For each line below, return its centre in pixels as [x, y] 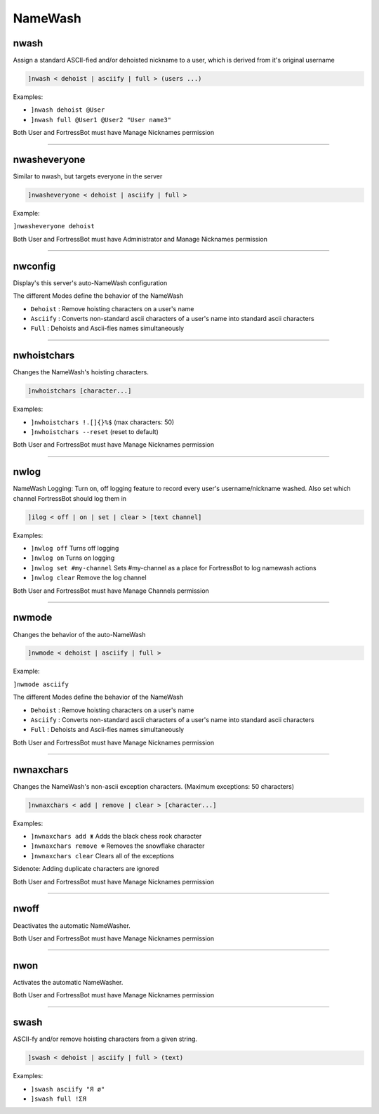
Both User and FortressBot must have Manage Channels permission [111, 591]
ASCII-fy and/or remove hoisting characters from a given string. [105, 1039]
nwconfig [34, 266]
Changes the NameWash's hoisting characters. [81, 372]
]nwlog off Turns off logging [75, 549]
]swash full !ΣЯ [59, 1099]
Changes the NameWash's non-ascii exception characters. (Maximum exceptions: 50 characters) [154, 786]
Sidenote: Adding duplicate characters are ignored [86, 869]
